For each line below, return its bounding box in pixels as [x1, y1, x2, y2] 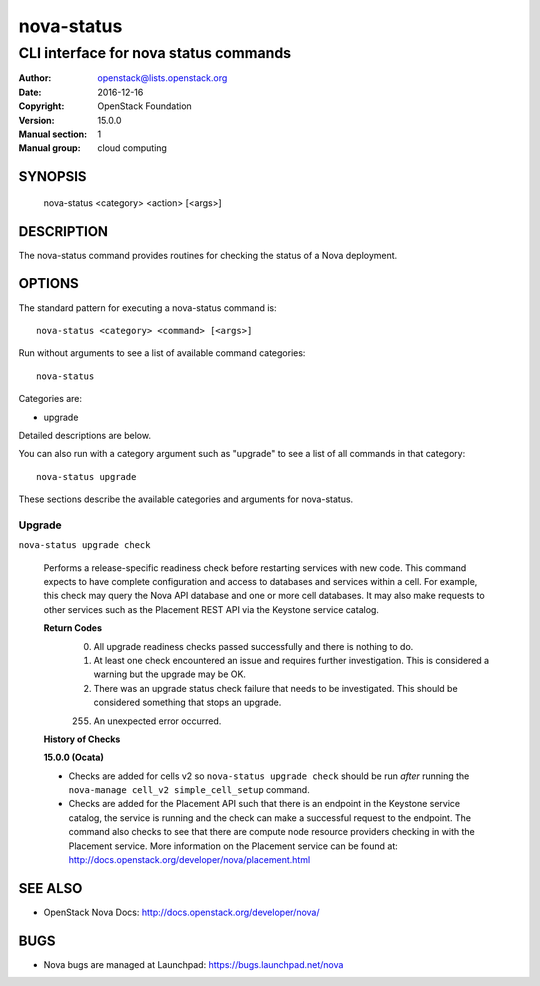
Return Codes [43, 622, 102, 634]
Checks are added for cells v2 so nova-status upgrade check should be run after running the [68, 770, 470, 782]
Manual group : [18, 142, 81, 154]
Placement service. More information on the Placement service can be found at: [68, 840, 399, 852]
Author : [18, 72, 52, 84]
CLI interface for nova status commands [18, 44, 292, 62]
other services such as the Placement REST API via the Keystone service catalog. [43, 603, 380, 615]
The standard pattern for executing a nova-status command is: [18, 301, 277, 314]
